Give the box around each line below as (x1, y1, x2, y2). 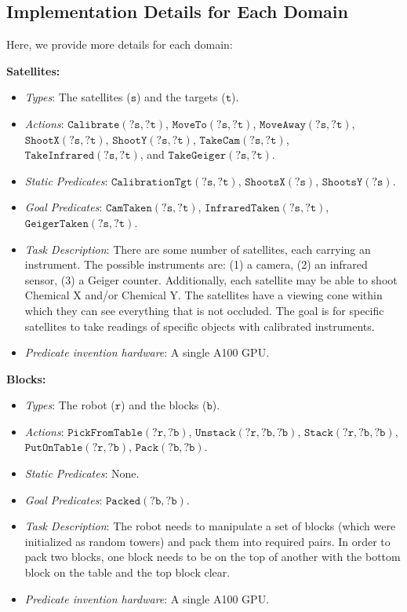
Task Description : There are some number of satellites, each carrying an (24, 240, 371, 257)
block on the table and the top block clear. (24, 564, 231, 581)
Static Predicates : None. (24, 465, 140, 482)
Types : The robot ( (24, 397, 115, 413)
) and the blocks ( (121, 397, 207, 413)
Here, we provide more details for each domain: (6, 36, 233, 53)
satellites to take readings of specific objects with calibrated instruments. (24, 317, 375, 334)
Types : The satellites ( (24, 89, 131, 105)
